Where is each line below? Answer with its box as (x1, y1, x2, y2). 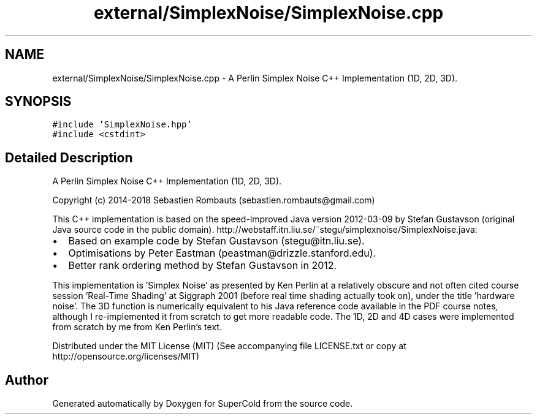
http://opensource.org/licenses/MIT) (52, 351, 200, 362)
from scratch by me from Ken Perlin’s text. (52, 322, 222, 333)
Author (5, 372, 48, 388)
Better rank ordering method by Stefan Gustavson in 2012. (68, 259, 337, 272)
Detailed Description (5, 149, 133, 165)
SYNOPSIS (5, 94, 72, 110)
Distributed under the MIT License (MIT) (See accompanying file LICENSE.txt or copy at (52, 341, 406, 352)
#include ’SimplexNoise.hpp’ (52, 119, 192, 130)
